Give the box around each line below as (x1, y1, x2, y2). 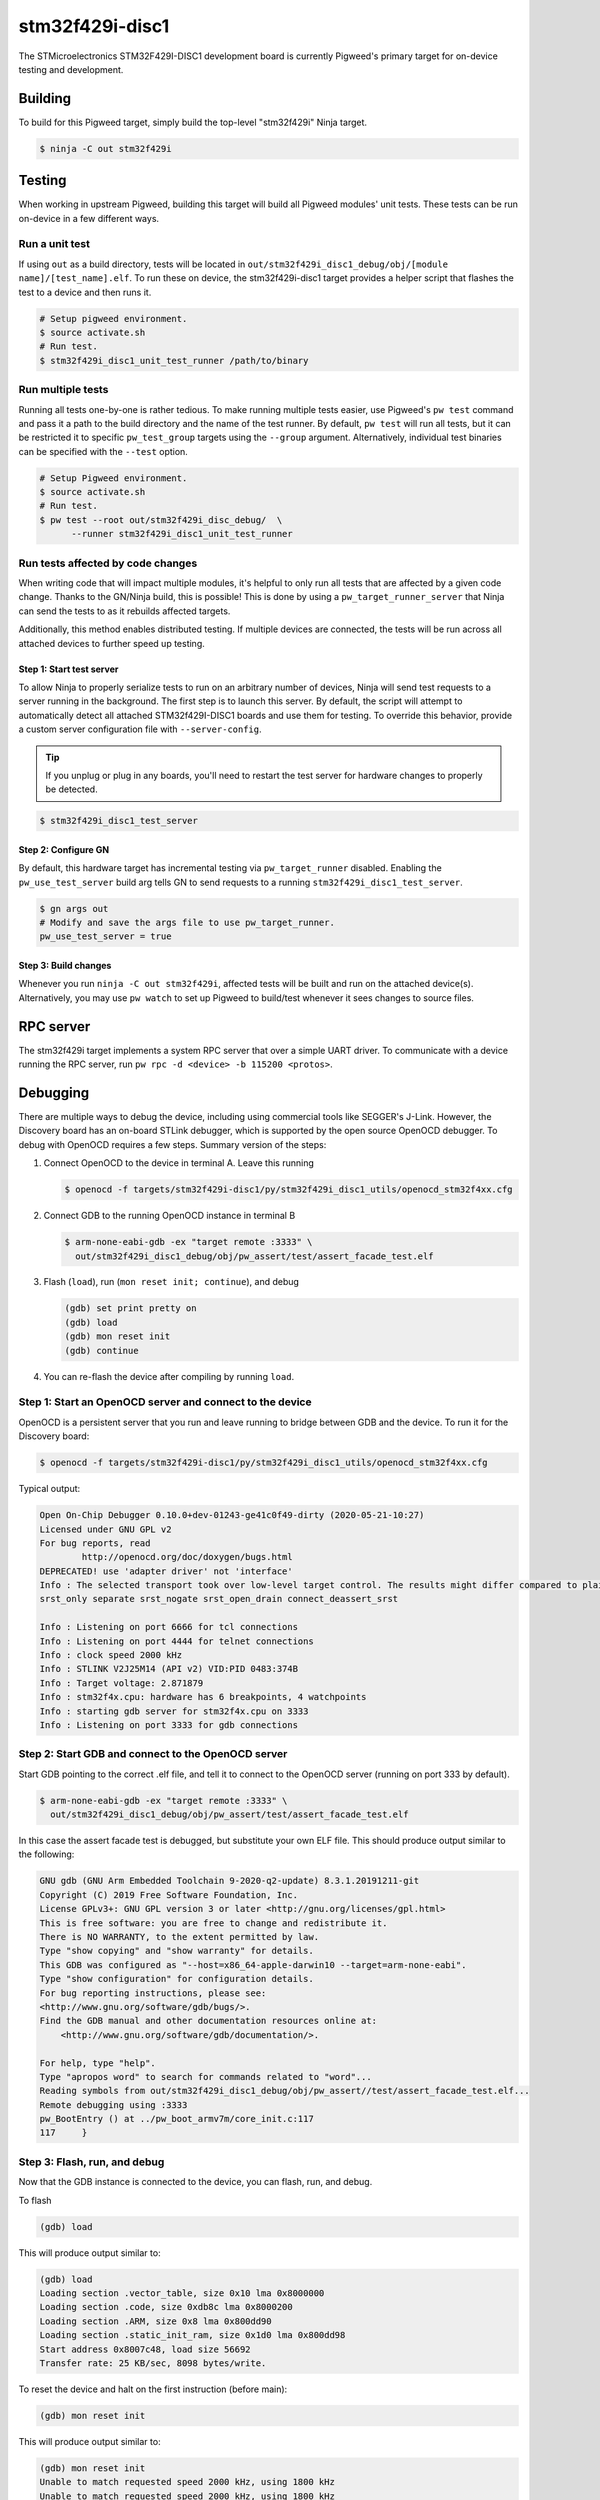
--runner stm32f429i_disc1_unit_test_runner (71, 528, 294, 540)
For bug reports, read (39, 1537, 151, 1549)
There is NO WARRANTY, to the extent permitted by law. (39, 1931, 320, 1942)
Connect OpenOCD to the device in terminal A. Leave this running (43, 1157, 314, 1169)
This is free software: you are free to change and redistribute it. (39, 1917, 388, 1929)
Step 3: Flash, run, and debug (18, 2155, 165, 2169)
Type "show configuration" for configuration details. (39, 1973, 314, 1985)
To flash (18, 2194, 52, 2206)
